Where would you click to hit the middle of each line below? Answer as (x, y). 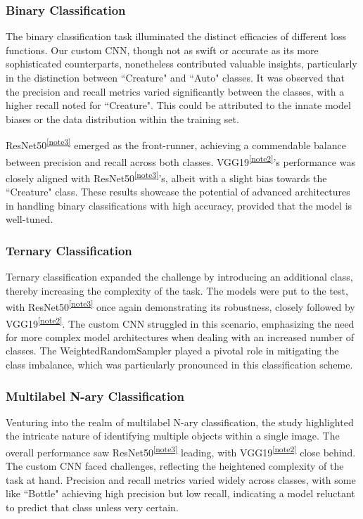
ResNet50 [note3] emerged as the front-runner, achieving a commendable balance (176, 144)
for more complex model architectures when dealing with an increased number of (180, 337)
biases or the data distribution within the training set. (122, 118)
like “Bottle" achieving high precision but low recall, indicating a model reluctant (180, 493)
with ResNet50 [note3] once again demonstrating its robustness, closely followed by (180, 306)
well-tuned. (30, 219)
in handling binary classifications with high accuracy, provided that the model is (179, 205)
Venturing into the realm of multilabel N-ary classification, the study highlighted (180, 422)
